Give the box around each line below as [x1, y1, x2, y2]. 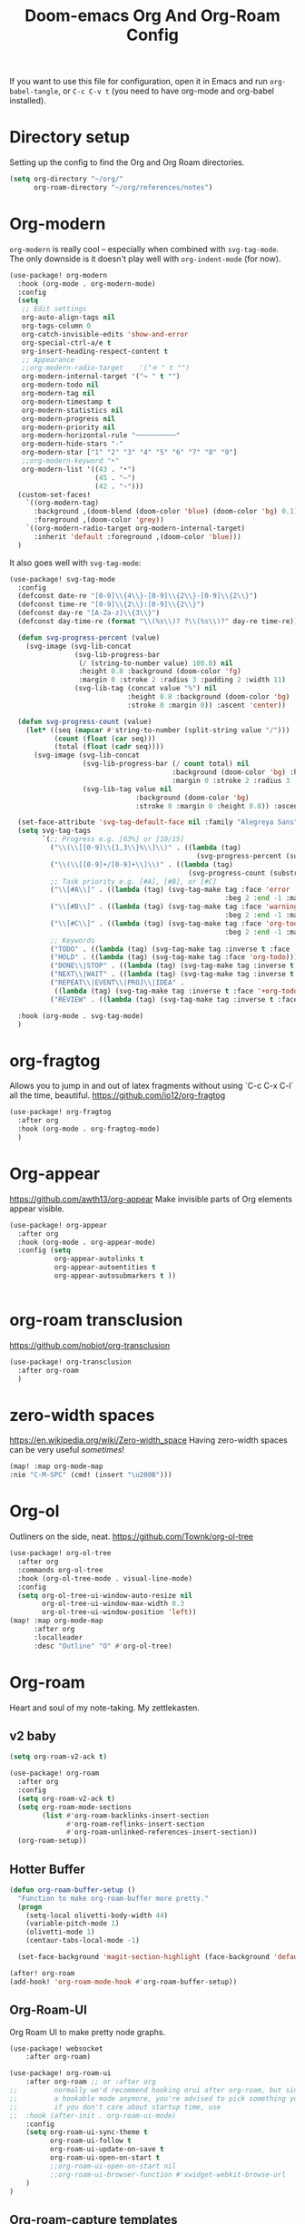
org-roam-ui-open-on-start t [49, 2153, 161, 2162]
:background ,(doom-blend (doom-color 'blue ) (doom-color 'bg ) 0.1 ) [33, 507, 299, 516]
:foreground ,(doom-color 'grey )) [33, 515, 165, 524]
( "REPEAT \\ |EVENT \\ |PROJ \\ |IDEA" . [49, 978, 184, 987]
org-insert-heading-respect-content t [21, 347, 169, 356]
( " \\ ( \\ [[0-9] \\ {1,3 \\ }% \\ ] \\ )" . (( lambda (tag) [49, 843, 242, 853]
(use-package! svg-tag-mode [9, 574, 116, 583]
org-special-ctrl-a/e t [21, 338, 112, 348]
